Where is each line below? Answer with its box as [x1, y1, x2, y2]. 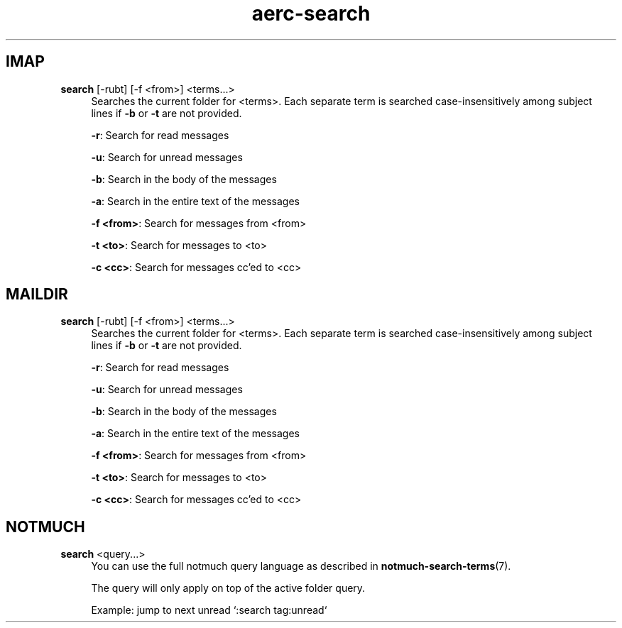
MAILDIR [6, 285, 68, 304]
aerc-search [251, 1, 371, 26]
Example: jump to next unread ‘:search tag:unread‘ [91, 604, 327, 617]
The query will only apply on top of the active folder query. [91, 582, 366, 595]
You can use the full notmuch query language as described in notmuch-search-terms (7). [91, 560, 511, 573]
